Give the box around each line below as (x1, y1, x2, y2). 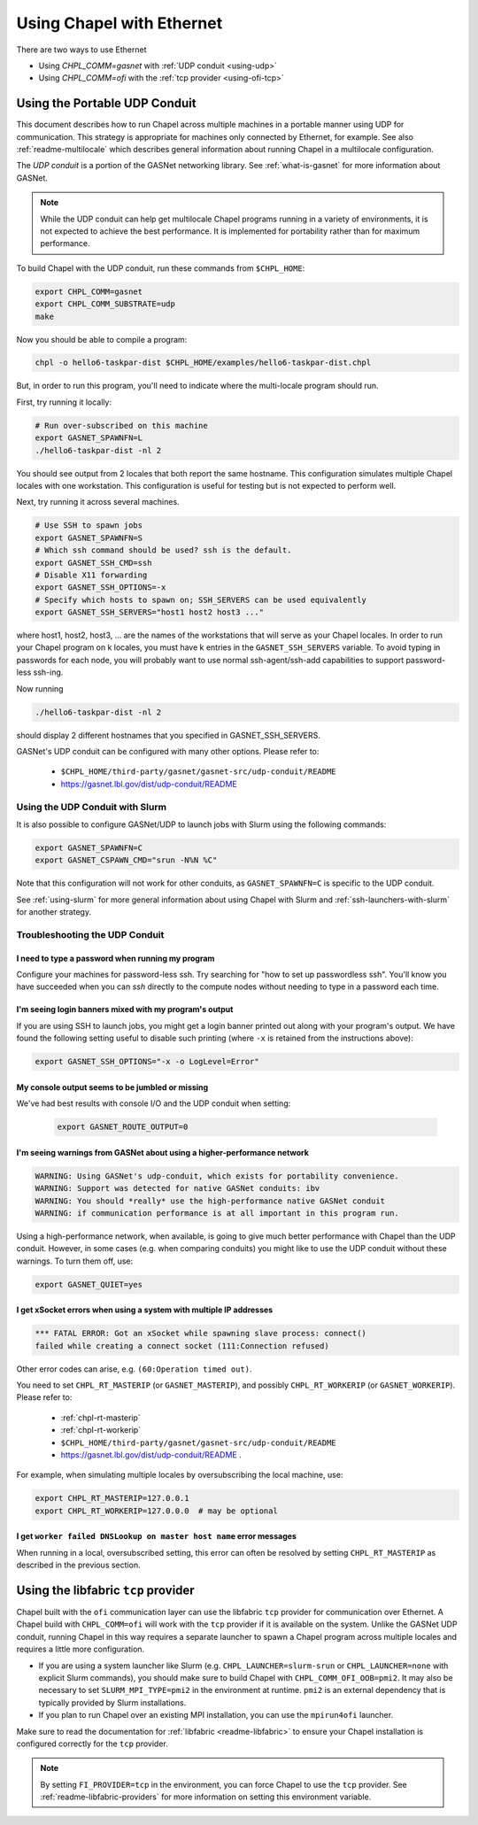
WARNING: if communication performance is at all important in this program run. (35, 1208, 400, 1218)
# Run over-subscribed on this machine (35, 421, 208, 430)
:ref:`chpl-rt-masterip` (60, 1412, 141, 1423)
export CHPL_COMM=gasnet (35, 286, 143, 297)
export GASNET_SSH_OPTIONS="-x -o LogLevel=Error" (35, 1056, 260, 1067)
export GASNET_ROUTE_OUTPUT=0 (57, 1122, 189, 1133)
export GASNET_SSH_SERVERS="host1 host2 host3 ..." (35, 607, 265, 617)
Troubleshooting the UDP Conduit (16, 928, 165, 940)
